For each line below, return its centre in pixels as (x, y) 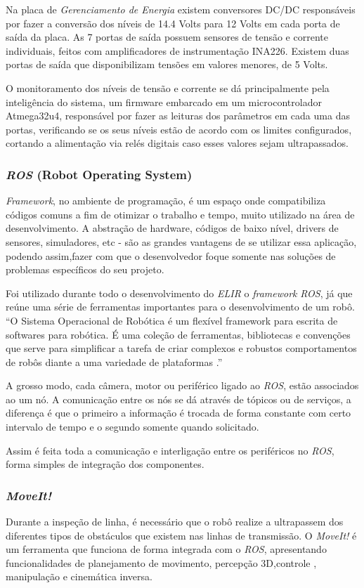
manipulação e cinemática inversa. (79, 576)
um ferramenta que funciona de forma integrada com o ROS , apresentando (166, 549)
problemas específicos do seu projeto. (85, 269)
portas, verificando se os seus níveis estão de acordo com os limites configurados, (179, 129)
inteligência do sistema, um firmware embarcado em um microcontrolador (164, 102)
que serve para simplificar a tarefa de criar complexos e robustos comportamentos (181, 348)
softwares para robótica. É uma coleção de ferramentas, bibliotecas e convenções (178, 334)
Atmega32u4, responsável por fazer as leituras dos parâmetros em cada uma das (178, 116)
